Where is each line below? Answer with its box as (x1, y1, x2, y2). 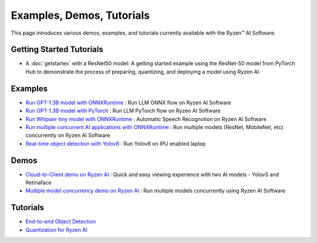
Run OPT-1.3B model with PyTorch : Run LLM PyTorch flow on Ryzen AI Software (25, 107, 221, 114)
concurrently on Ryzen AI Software (25, 132, 110, 139)
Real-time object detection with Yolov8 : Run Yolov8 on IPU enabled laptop (25, 140, 206, 147)
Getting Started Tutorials (11, 45, 104, 55)
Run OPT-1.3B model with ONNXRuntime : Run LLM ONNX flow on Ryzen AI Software (25, 99, 231, 106)
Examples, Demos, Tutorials (11, 9, 150, 22)
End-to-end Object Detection (25, 218, 96, 225)
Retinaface (25, 179, 52, 186)
